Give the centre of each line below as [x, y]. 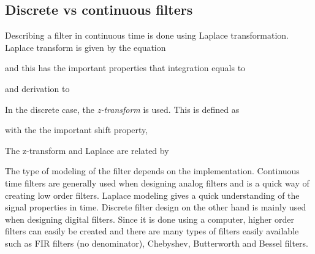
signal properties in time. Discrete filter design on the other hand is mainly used [156, 207]
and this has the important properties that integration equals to [125, 68]
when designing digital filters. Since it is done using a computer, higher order [150, 219]
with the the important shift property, [77, 130]
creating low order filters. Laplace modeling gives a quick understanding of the [152, 195]
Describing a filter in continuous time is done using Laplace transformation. [147, 35]
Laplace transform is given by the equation [85, 47]
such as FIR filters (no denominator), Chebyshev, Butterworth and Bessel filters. [157, 243]
